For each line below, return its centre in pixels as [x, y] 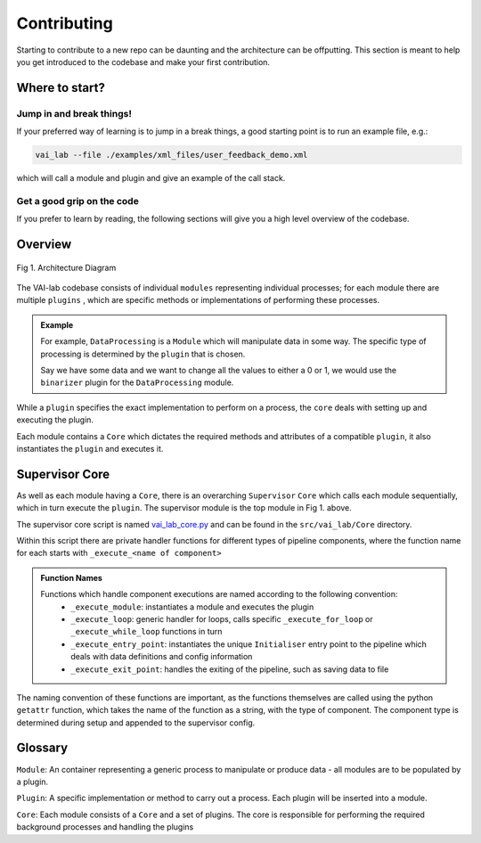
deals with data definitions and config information [162, 657]
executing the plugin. [55, 420]
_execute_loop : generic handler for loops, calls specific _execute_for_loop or [222, 618]
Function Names [71, 577]
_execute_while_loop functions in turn [147, 632]
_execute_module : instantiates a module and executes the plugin [192, 607]
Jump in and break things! [74, 113]
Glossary [42, 748]
